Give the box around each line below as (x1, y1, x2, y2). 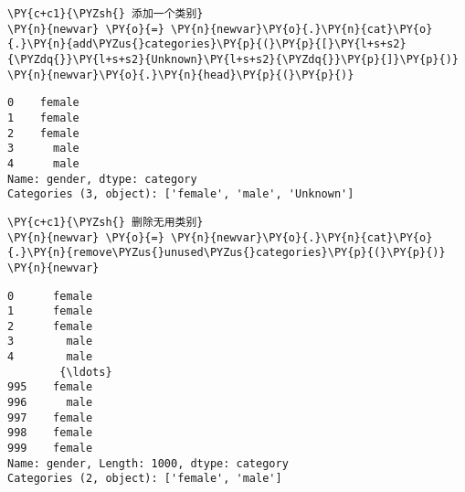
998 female (7, 426, 93, 440)
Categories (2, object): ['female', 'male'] (7, 472, 282, 486)
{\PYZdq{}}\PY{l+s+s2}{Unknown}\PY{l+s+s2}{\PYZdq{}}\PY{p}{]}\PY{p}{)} (7, 52, 459, 66)
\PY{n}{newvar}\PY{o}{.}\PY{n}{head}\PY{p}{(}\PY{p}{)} (7, 68, 354, 81)
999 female (7, 442, 93, 455)
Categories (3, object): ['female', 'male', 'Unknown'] (7, 187, 354, 201)
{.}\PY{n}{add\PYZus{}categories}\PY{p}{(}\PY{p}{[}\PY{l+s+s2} (7, 37, 407, 51)
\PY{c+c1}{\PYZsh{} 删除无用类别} (7, 215, 204, 229)
